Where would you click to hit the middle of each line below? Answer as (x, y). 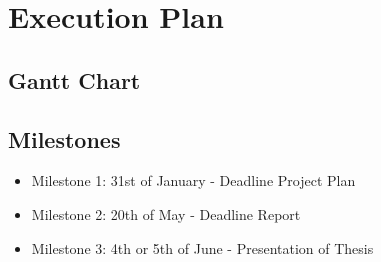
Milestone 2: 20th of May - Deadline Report (166, 213)
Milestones (64, 138)
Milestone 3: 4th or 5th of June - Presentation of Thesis (202, 247)
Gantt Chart (74, 79)
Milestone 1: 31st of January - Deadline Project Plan (193, 180)
